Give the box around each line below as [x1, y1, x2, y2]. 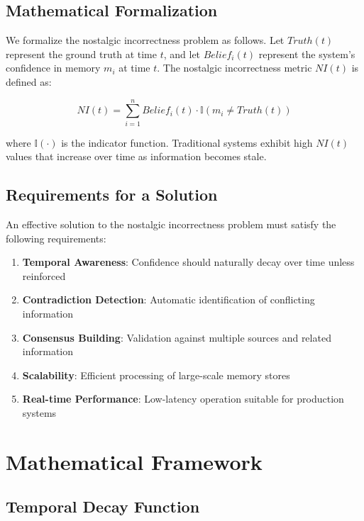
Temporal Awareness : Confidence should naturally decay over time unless [22, 254, 355, 269]
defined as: [6, 74, 52, 89]
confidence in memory [6, 60, 101, 75]
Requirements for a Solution [6, 184, 218, 206]
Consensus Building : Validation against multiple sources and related [22, 330, 331, 344]
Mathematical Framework [6, 447, 263, 476]
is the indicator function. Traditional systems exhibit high [61, 135, 313, 150]
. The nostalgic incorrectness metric [157, 60, 312, 75]
